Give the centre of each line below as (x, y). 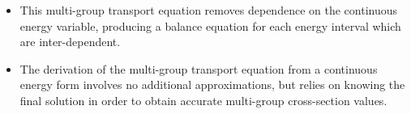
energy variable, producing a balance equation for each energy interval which (210, 25)
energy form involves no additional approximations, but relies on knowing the (212, 84)
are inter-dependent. (70, 42)
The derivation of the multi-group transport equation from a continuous (199, 68)
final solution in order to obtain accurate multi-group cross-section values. (203, 100)
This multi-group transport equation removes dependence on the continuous (209, 10)
